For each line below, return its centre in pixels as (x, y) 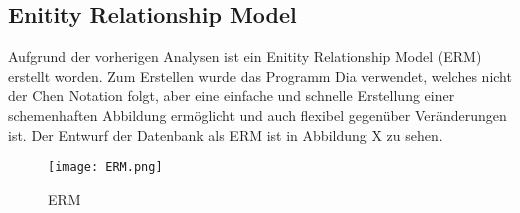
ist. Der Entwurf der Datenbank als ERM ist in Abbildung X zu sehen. (225, 134)
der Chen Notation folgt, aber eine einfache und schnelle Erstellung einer (231, 95)
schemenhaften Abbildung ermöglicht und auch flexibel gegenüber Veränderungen (257, 114)
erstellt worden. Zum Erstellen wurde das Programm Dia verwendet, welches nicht (260, 75)
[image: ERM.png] (105, 167)
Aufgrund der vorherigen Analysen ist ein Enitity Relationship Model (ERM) (245, 56)
